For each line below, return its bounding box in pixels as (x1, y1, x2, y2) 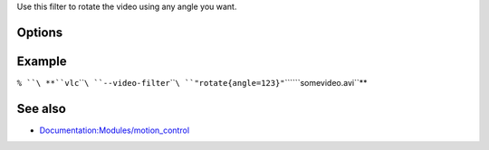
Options (16, 24, 63, 40)
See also (16, 100, 67, 117)
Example (16, 53, 67, 69)
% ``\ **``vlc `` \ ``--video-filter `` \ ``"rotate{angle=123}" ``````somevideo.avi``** (16, 77, 368, 88)
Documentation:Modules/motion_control (39, 125, 190, 136)
